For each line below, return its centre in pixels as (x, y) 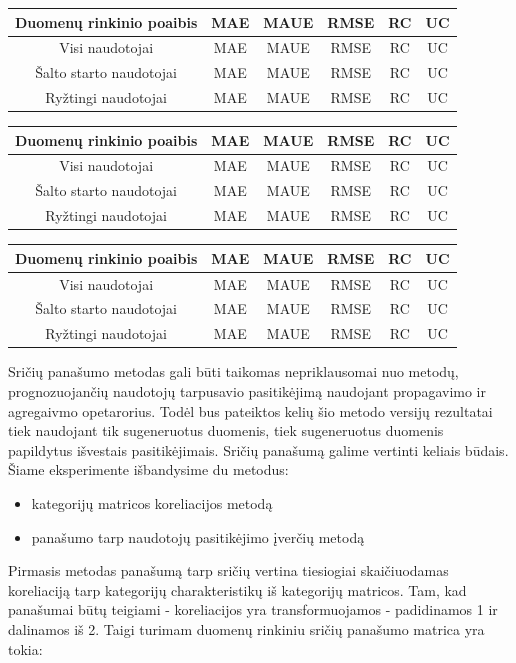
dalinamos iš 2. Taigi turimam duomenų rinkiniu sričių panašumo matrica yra (246, 628)
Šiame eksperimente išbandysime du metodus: (148, 469)
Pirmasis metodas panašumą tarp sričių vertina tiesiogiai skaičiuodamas (228, 570)
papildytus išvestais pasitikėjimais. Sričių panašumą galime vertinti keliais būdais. (258, 449)
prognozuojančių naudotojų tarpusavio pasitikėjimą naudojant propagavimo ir (247, 390)
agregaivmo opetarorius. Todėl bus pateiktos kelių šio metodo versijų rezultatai (250, 410)
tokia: (25, 648)
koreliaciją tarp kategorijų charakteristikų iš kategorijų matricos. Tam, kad (237, 589)
